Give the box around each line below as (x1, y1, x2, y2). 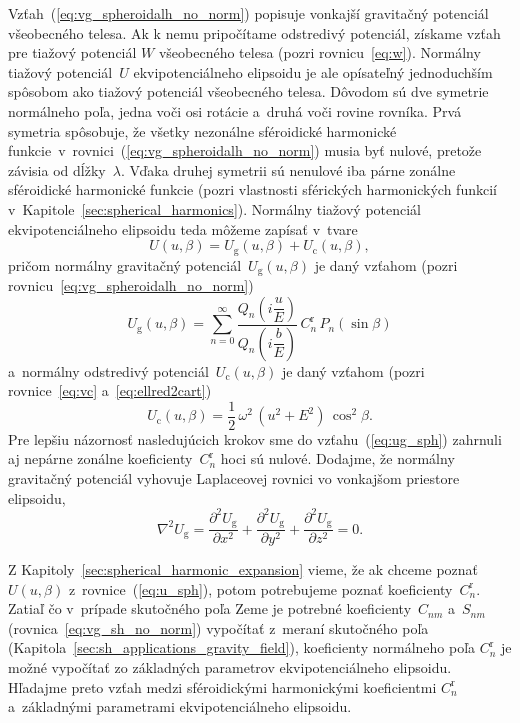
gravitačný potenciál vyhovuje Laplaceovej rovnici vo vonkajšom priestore (8, 467, 460, 488)
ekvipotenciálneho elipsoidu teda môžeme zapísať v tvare (8, 218, 358, 239)
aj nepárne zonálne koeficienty (8, 448, 193, 469)
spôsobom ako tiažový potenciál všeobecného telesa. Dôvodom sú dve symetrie (8, 81, 489, 102)
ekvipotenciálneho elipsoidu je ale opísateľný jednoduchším (133, 61, 493, 82)
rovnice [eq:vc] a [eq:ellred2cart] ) (8, 380, 212, 401)
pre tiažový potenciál (8, 42, 137, 63)
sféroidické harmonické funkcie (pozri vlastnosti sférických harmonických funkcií (8, 179, 497, 200)
